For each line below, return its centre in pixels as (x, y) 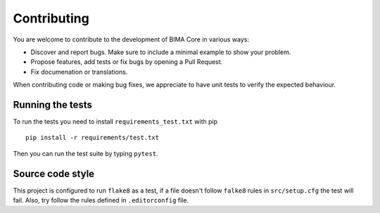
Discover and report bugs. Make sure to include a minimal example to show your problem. (161, 52)
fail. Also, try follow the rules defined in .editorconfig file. (101, 200)
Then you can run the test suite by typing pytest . (85, 153)
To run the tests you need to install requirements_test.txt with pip (115, 122)
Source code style (54, 173)
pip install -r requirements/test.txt (93, 138)
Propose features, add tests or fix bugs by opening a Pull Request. (127, 62)
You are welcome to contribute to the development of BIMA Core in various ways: (131, 39)
